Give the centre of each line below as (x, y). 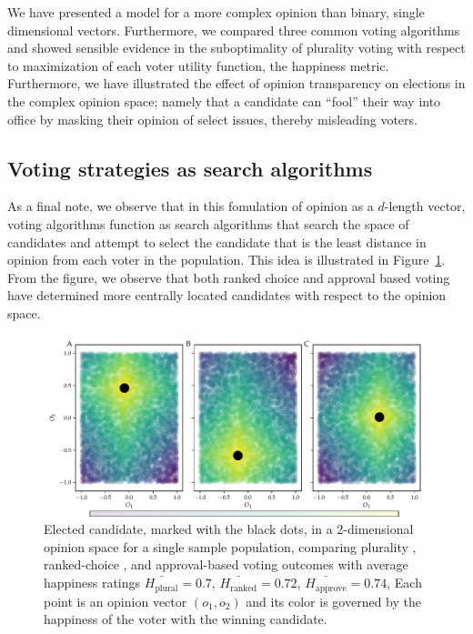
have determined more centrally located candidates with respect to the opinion (227, 295)
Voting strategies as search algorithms (190, 168)
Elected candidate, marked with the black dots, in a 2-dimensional (229, 529)
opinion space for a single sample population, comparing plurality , (230, 546)
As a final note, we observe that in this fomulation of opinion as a (191, 206)
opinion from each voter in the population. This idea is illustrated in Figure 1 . (226, 260)
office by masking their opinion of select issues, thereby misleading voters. (212, 119)
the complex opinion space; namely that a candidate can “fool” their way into (224, 101)
